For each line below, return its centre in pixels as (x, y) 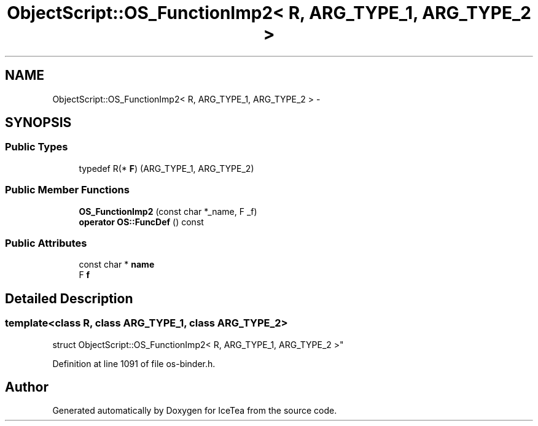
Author (27, 387)
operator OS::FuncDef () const (141, 222)
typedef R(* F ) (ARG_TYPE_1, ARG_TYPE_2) (166, 168)
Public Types (37, 147)
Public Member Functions (67, 190)
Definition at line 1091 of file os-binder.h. (134, 363)
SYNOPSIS (38, 123)
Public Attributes (46, 243)
